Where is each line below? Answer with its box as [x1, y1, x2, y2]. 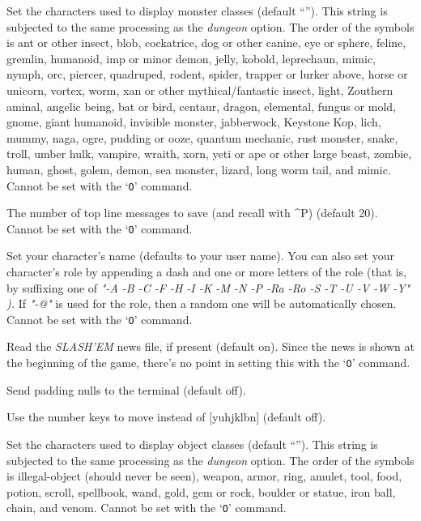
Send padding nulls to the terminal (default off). [6, 381, 246, 398]
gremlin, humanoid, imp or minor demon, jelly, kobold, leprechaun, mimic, [6, 49, 376, 66]
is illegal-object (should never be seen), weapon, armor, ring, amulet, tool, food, [6, 468, 402, 485]
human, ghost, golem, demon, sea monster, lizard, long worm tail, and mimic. [6, 160, 391, 177]
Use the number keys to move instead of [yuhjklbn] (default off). [6, 408, 326, 425]
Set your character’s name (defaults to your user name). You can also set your [6, 247, 394, 264]
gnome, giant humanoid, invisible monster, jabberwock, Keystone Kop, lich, [6, 113, 381, 130]
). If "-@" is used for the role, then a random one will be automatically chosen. [6, 295, 397, 312]
